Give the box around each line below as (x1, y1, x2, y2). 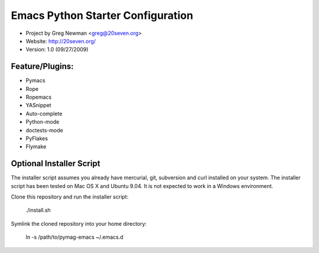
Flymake (25, 143, 47, 150)
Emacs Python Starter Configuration (11, 9, 193, 22)
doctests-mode (25, 126, 63, 134)
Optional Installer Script (11, 158, 100, 168)
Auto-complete (25, 110, 63, 117)
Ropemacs (25, 93, 52, 100)
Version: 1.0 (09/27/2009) (25, 46, 89, 53)
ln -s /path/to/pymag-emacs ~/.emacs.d (25, 233, 123, 241)
